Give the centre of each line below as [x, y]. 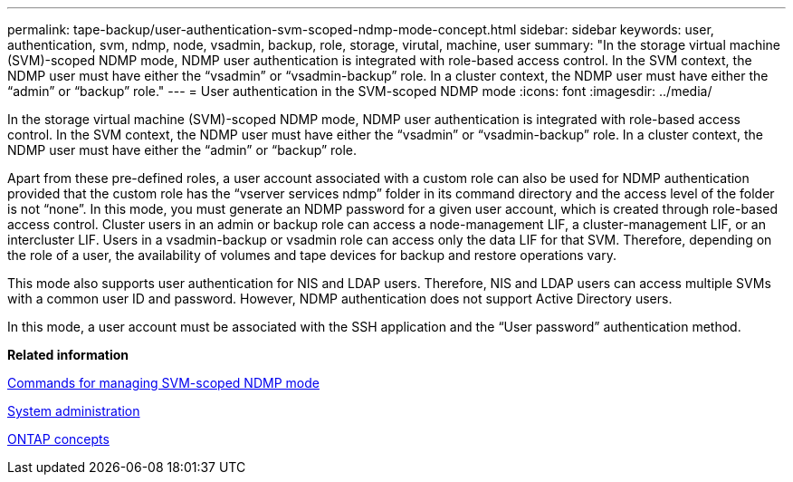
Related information [68, 355]
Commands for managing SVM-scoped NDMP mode [163, 383]
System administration [74, 411]
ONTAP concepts [58, 439]
